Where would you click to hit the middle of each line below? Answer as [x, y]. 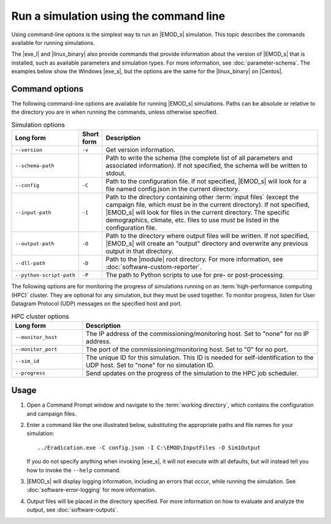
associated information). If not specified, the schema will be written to [207, 166]
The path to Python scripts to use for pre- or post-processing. [195, 275]
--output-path [35, 244]
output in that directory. [140, 251]
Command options [48, 89]
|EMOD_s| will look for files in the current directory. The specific [198, 213]
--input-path [33, 212]
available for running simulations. [53, 42]
